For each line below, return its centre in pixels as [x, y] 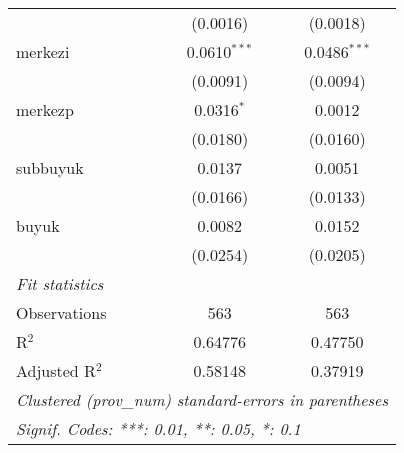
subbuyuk [50, 167]
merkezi [43, 51]
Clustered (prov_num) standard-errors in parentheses [202, 399]
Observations [61, 312]
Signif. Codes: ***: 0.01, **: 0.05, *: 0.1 [158, 428]
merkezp [45, 109]
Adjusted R [56, 370]
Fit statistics [60, 283]
